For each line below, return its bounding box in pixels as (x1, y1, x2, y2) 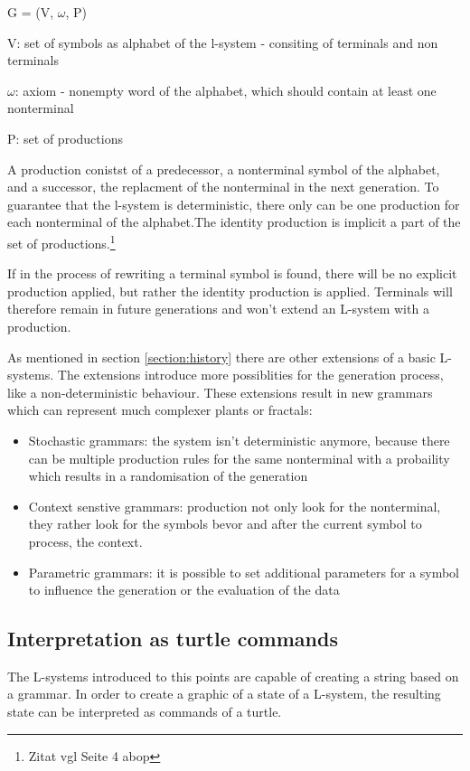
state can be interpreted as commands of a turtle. (7, 702, 282, 721)
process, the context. (28, 531, 143, 550)
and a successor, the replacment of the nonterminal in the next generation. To (7, 177, 439, 196)
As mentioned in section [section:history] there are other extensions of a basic (7, 347, 436, 366)
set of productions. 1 (7, 230, 116, 252)
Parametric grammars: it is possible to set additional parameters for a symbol (28, 562, 460, 581)
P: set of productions (7, 128, 123, 147)
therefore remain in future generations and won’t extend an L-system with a (7, 299, 429, 318)
